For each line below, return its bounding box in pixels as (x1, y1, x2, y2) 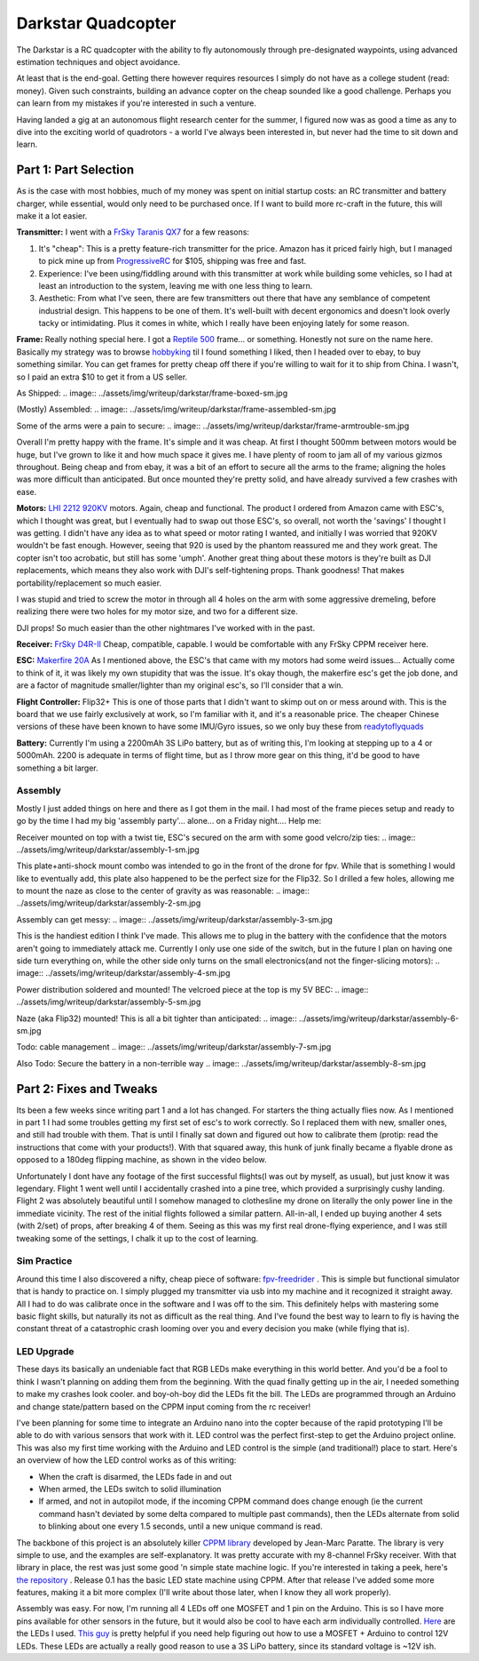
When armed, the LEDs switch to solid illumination (38, 1483, 222, 1494)
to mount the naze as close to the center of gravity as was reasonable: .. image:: (16, 885, 310, 897)
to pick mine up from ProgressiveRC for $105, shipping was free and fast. (38, 256, 307, 267)
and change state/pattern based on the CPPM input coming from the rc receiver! (16, 1401, 311, 1412)
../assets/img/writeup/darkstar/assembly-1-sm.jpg (16, 844, 200, 855)
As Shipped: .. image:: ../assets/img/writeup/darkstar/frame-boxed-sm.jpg (16, 387, 288, 399)
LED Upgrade (16, 1346, 75, 1358)
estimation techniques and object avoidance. (16, 56, 181, 67)
